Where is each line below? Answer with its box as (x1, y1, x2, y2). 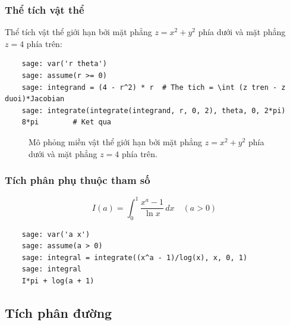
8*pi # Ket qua (21, 118, 111, 127)
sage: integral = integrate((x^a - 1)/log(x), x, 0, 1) (21, 253, 248, 262)
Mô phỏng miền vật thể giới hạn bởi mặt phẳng (29, 135, 203, 148)
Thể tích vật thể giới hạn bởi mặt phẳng (5, 26, 152, 38)
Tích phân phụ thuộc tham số (5, 173, 150, 187)
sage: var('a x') (21, 230, 90, 239)
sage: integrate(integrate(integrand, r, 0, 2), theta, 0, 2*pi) (21, 106, 286, 115)
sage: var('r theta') (21, 60, 107, 68)
